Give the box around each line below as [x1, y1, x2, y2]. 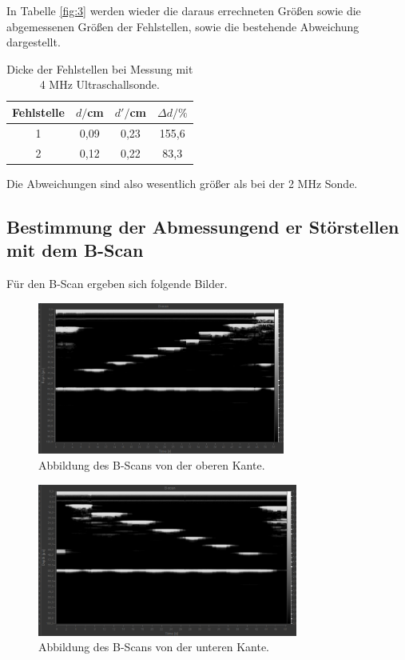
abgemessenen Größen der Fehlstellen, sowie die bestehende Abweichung [6, 18, 359, 34]
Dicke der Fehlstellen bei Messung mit [6, 60, 193, 77]
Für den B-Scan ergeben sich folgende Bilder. [6, 274, 228, 291]
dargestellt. [6, 34, 61, 50]
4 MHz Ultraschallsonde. [39, 76, 160, 93]
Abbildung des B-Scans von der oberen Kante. [38, 457, 265, 474]
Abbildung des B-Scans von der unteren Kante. [38, 638, 270, 655]
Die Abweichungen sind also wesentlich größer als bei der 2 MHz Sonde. [6, 174, 358, 191]
